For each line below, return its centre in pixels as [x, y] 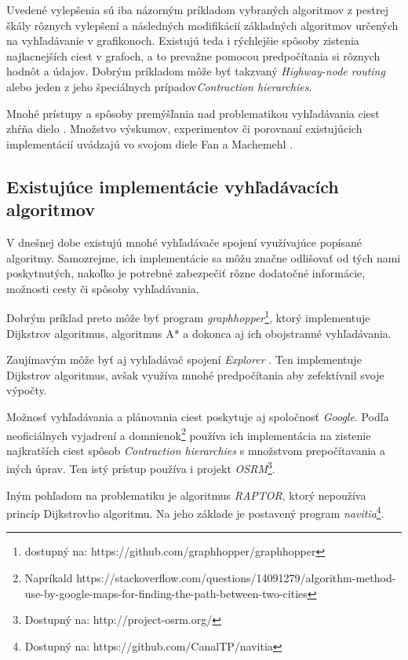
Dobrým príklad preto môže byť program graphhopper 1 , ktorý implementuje [188, 316]
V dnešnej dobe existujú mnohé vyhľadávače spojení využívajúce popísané [184, 242]
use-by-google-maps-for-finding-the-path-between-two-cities [166, 593]
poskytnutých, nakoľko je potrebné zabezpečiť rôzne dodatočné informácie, [186, 273]
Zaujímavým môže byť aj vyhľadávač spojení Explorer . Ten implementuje [184, 359]
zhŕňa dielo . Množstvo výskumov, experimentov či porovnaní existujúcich [184, 128]
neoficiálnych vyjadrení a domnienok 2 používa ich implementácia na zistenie [189, 434]
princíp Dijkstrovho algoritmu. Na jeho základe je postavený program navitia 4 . [195, 512]
